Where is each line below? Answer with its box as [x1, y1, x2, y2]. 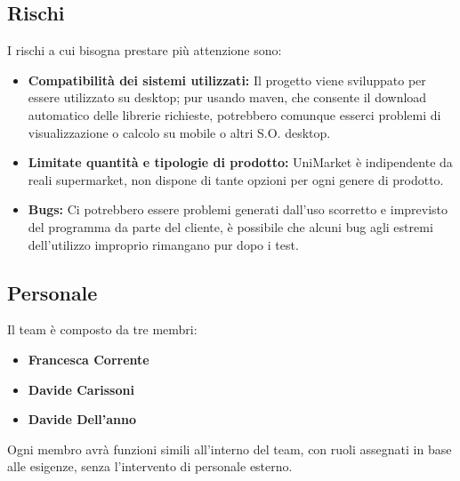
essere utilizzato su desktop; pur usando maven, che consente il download [28, 88, 427, 107]
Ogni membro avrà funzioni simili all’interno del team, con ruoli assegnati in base [7, 439, 452, 458]
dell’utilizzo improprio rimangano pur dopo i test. [28, 235, 299, 253]
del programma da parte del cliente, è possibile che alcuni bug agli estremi [28, 217, 433, 236]
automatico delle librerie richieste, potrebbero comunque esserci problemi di [28, 105, 441, 124]
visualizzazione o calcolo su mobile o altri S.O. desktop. [28, 123, 331, 141]
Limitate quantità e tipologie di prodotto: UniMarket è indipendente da [28, 153, 453, 172]
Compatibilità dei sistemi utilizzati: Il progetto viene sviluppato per [28, 70, 426, 89]
